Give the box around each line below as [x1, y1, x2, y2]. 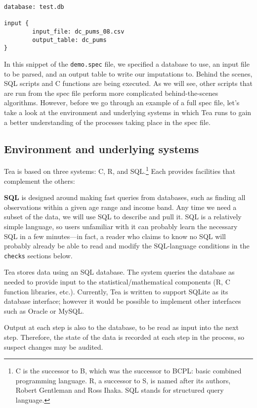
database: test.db [4, 3, 64, 10]
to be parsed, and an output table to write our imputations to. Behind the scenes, [4, 68, 253, 79]
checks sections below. [4, 250, 73, 260]
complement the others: [4, 175, 75, 186]
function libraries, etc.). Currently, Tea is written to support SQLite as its [4, 286, 228, 296]
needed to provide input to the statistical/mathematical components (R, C [4, 277, 230, 287]
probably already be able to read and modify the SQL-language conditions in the [4, 241, 250, 251]
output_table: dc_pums [32, 36, 107, 43]
